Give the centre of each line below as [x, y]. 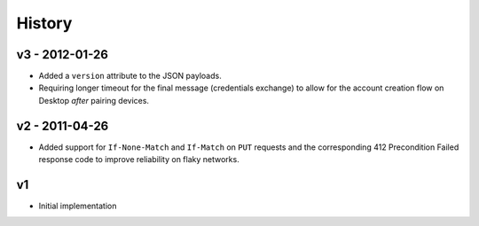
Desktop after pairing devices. [94, 100]
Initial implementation [78, 206]
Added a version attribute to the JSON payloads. [130, 76]
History [44, 23]
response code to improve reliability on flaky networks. [139, 160]
